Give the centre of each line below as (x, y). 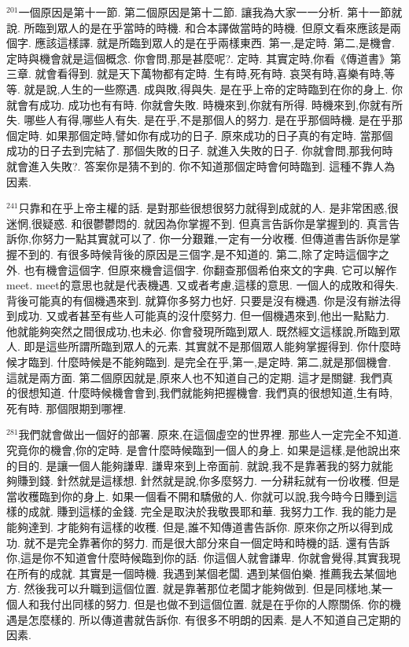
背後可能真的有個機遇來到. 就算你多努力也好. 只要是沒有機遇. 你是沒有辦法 (198, 300)
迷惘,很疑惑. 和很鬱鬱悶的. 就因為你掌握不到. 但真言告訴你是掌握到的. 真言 (198, 223)
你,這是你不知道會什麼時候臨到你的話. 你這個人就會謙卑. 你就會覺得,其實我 (198, 558)
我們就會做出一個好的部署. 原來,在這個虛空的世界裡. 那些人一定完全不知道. (210, 434)
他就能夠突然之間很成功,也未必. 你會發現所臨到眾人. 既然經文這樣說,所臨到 (198, 331)
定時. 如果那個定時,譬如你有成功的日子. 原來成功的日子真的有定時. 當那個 (205, 135)
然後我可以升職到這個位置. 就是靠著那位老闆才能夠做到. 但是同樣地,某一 (208, 588)
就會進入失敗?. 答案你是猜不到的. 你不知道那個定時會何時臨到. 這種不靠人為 (201, 165)
